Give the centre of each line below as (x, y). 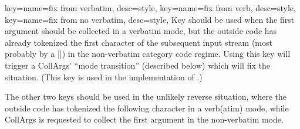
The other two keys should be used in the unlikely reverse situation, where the (146, 96)
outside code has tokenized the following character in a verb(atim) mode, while (147, 108)
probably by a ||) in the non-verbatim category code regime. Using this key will (148, 54)
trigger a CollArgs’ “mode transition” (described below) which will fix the (137, 65)
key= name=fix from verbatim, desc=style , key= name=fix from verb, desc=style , (150, 8)
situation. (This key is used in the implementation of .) (104, 77)
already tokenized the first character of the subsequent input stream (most (139, 42)
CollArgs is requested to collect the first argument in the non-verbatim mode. (144, 119)
